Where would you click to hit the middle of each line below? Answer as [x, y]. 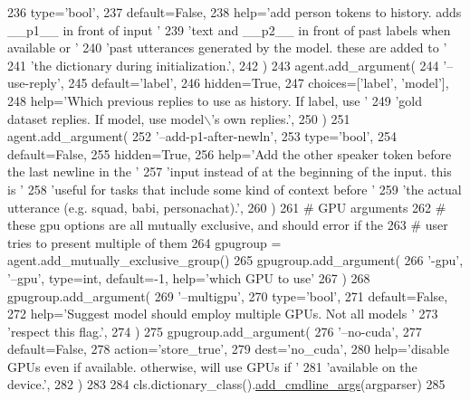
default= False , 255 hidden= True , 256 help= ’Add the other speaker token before [230, 153]
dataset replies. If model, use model [106, 118]
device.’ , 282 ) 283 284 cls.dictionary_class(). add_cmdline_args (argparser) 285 [226, 384]
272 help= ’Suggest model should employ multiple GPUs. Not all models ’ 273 [223, 314]
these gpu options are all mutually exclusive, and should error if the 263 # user [228, 225]
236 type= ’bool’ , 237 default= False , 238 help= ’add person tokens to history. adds [235, 12]
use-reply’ [34, 83]
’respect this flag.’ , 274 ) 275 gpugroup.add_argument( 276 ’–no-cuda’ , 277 [215, 331]
